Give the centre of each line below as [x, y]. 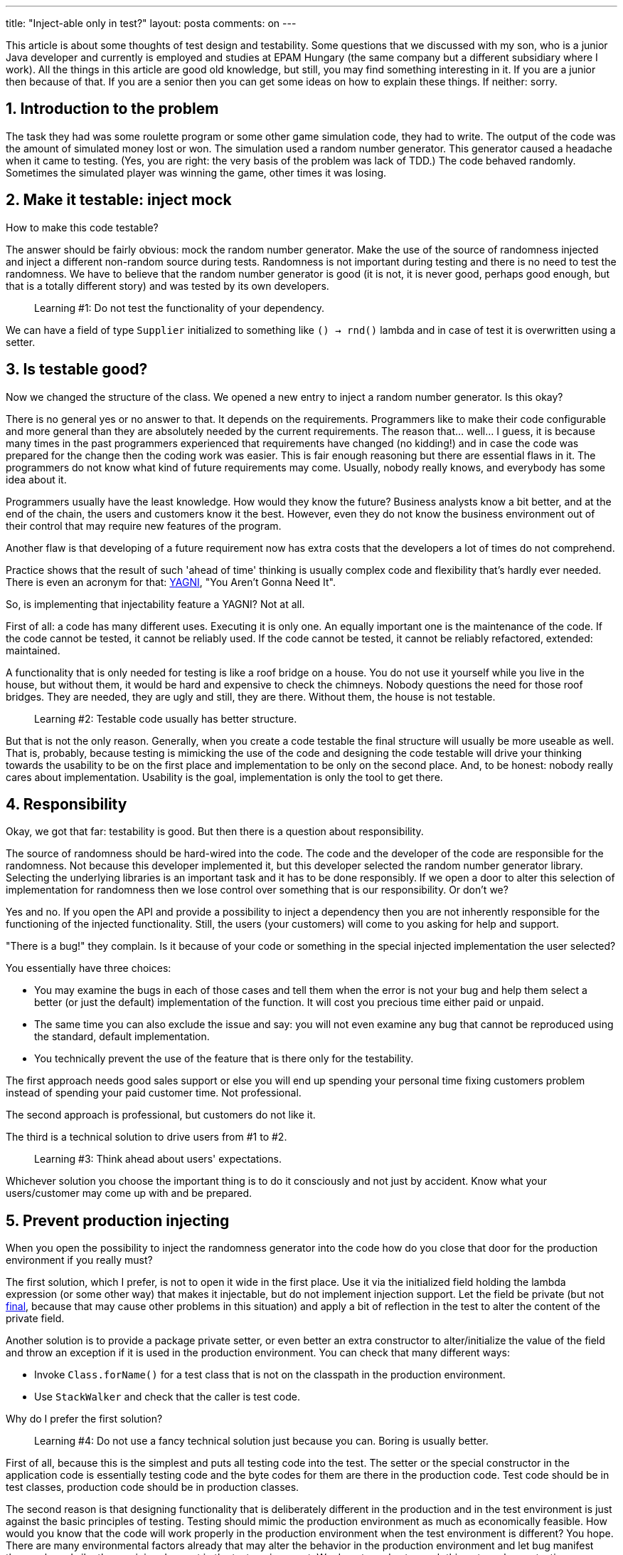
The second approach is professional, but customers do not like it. [161, 1115]
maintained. [33, 650]
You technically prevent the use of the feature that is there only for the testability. [224, 1059]
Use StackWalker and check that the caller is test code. [167, 1397]
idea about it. [36, 479]
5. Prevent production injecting [118, 1220]
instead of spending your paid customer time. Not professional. [154, 1093]
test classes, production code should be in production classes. [153, 1487]
